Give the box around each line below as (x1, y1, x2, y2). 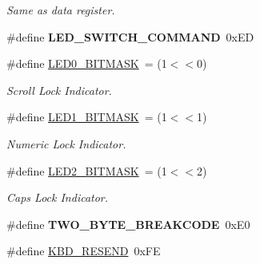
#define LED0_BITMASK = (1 (6, 55, 167, 72)
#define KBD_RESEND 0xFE (6, 242, 161, 259)
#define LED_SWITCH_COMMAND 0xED (6, 28, 254, 45)
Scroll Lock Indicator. (6, 81, 112, 98)
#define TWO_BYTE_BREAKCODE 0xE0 (6, 215, 250, 232)
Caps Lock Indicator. (6, 189, 109, 206)
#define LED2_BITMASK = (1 (6, 162, 167, 179)
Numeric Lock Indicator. (6, 135, 126, 152)
